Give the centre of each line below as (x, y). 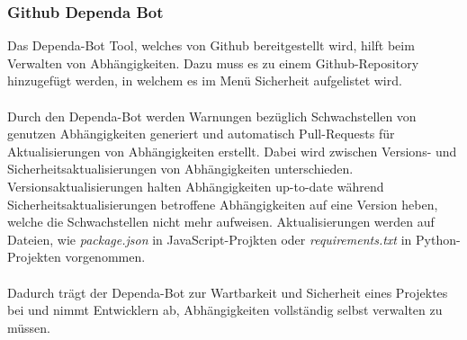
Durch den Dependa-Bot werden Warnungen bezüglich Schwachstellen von (212, 116)
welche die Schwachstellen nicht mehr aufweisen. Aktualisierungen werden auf (221, 222)
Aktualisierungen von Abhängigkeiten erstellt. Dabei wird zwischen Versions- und (232, 151)
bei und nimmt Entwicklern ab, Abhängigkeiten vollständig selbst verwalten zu (225, 310)
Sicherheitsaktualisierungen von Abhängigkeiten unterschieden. (180, 169)
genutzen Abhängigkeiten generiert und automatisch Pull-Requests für (201, 134)
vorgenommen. (105, 257)
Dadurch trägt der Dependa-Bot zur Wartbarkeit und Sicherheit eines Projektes (228, 292)
